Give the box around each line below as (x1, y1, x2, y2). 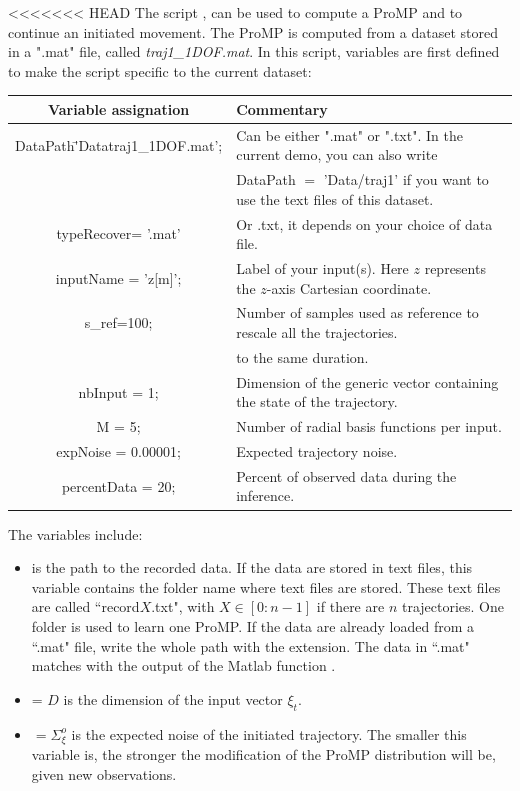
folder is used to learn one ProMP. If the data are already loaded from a (31, 615, 474, 636)
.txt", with (151, 596, 215, 617)
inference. (236, 485, 295, 506)
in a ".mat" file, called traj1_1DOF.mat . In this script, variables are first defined (8, 41, 500, 62)
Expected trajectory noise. (236, 441, 398, 462)
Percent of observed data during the (236, 465, 457, 486)
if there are (316, 596, 385, 617)
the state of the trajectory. (236, 391, 398, 412)
